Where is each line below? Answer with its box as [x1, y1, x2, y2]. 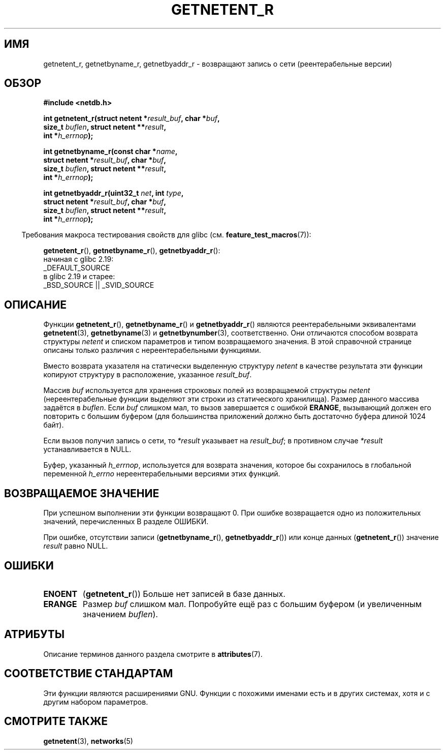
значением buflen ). [82, 609, 158, 619]
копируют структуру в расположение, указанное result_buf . [43, 370, 252, 379]
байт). [43, 420, 64, 430]
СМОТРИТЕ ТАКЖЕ [4, 715, 108, 728]
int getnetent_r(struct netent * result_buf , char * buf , [43, 114, 220, 123]
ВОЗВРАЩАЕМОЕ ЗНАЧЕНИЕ [4, 487, 160, 500]
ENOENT [43, 588, 78, 599]
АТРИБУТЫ [4, 628, 65, 641]
